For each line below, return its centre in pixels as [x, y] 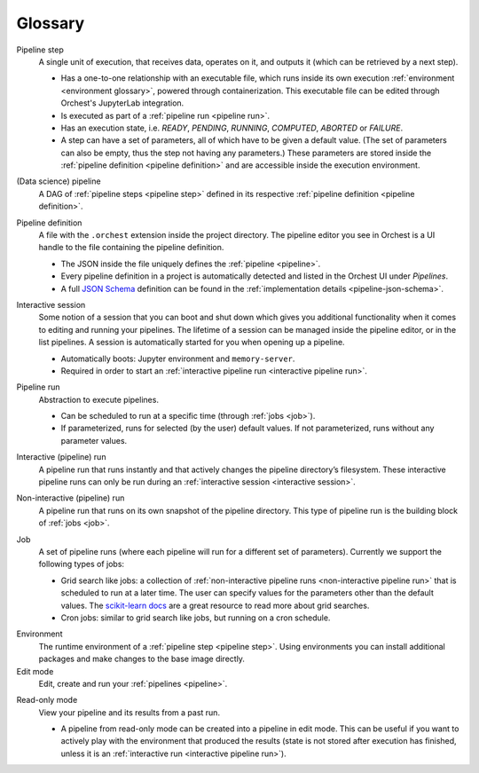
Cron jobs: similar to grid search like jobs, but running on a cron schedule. [196, 618]
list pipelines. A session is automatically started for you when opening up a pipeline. [192, 343]
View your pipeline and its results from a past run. [130, 712]
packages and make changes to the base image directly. [142, 659]
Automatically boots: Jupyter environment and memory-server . [178, 359]
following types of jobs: [81, 564]
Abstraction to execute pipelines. [99, 399]
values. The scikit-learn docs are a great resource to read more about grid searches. [215, 605]
